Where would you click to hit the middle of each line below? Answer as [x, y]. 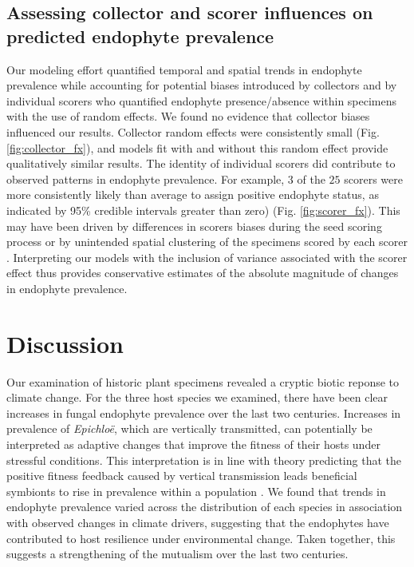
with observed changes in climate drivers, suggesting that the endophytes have [198, 522]
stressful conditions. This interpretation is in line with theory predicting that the [204, 460]
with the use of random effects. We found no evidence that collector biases [188, 116]
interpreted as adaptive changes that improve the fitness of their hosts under [193, 444]
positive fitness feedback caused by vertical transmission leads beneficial [182, 476]
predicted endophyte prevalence [140, 36]
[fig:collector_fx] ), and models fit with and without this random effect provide [197, 147]
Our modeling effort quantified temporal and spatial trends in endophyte [184, 69]
